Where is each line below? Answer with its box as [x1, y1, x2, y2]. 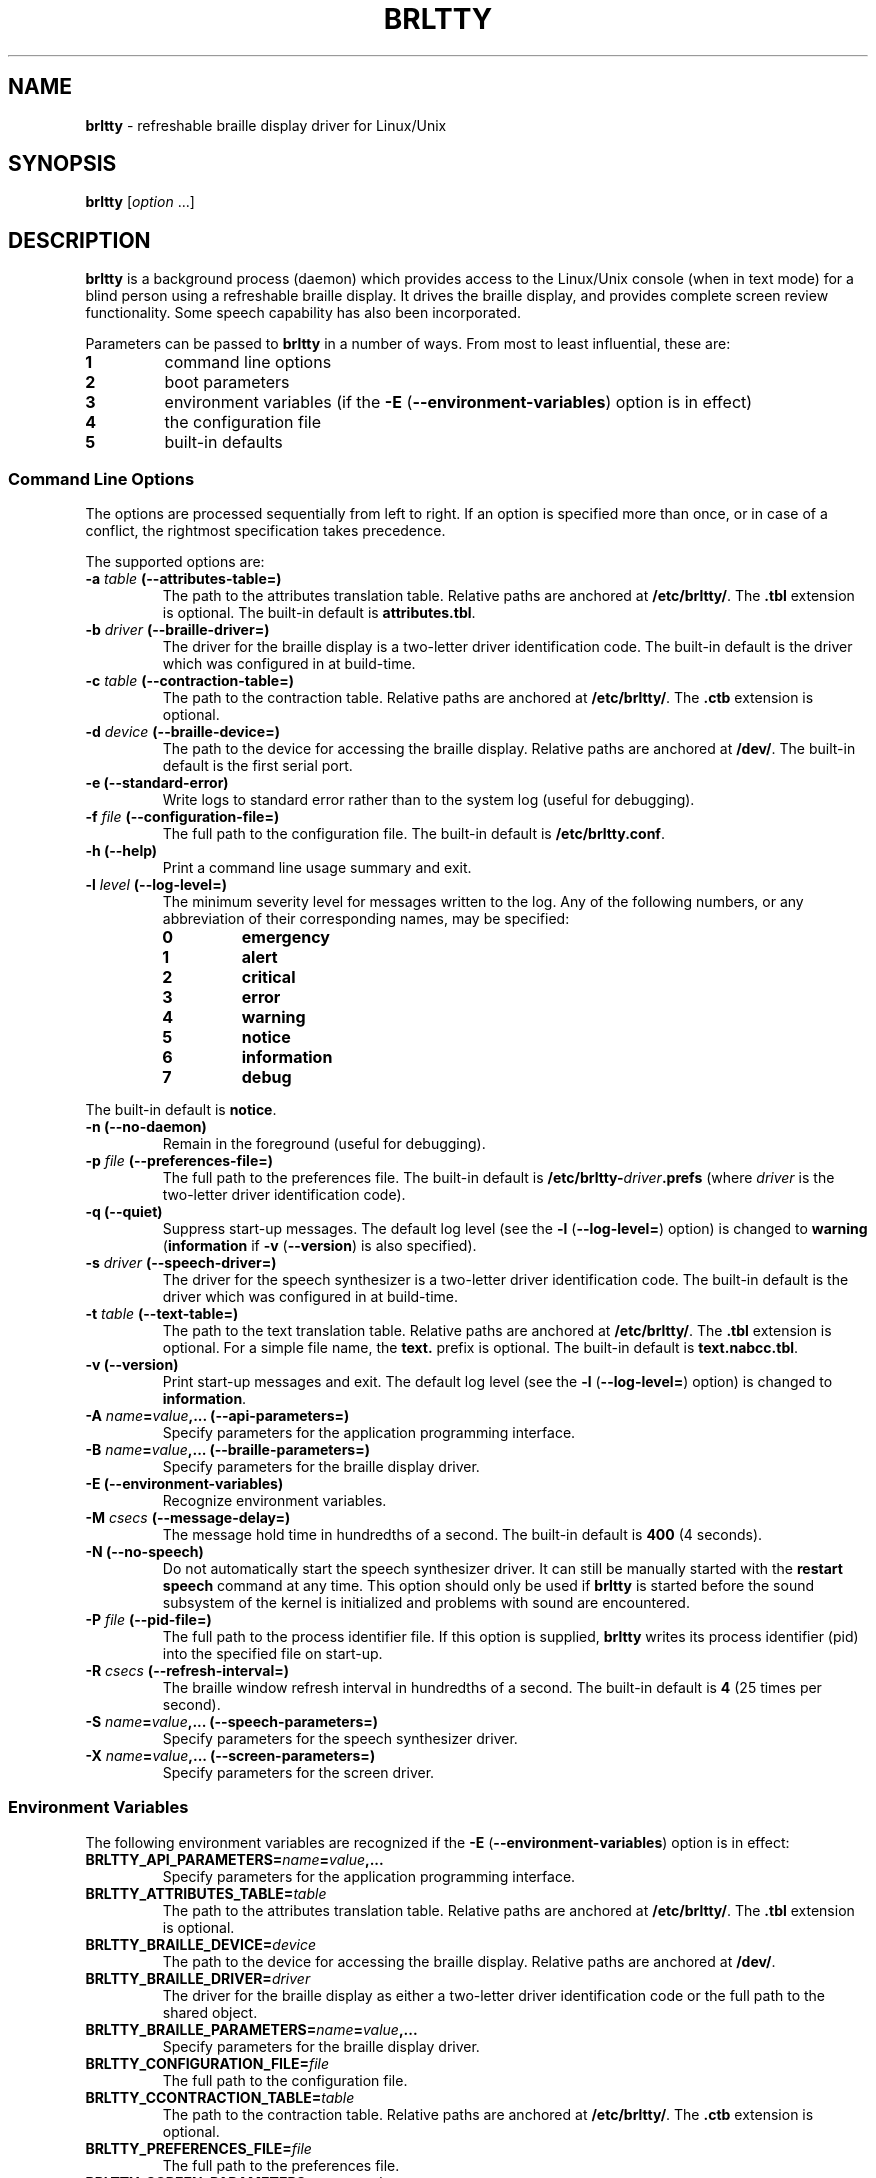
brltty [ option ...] [85, 193, 195, 211]
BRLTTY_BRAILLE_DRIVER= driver [85, 1969, 311, 1987]
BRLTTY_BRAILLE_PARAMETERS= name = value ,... [85, 2020, 418, 2038]
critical [241, 967, 296, 988]
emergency [241, 927, 330, 948]
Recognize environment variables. [162, 1492, 387, 1510]
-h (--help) [85, 842, 158, 860]
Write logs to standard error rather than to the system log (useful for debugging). [162, 791, 695, 809]
